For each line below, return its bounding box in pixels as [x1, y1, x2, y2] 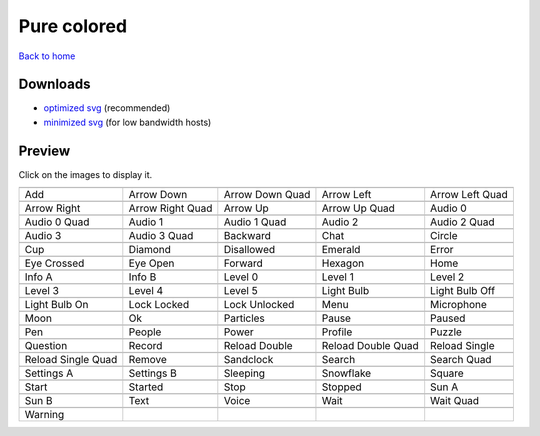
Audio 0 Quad [24, 215, 90, 229]
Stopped [321, 380, 362, 394]
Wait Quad [430, 394, 480, 408]
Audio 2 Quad [430, 215, 495, 229]
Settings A [24, 366, 74, 380]
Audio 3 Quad [128, 229, 194, 243]
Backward [223, 229, 272, 243]
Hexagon [321, 256, 365, 270]
